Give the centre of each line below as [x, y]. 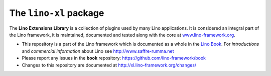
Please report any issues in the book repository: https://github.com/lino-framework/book [114, 58]
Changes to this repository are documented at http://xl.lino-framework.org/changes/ [109, 65]
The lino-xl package [57, 13]
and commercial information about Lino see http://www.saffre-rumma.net [98, 51]
